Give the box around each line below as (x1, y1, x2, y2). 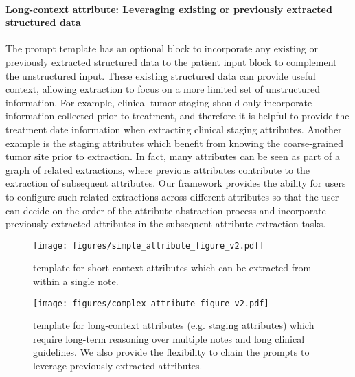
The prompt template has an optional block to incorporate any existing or (5, 41, 318, 56)
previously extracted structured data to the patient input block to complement (5, 54, 337, 69)
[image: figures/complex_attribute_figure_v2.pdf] (33, 298, 269, 308)
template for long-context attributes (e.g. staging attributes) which (33, 318, 314, 332)
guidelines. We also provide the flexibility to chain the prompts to (33, 345, 310, 359)
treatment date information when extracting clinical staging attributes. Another (5, 122, 342, 136)
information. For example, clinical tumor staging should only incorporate (5, 95, 312, 109)
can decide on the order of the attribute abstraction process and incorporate (5, 203, 326, 217)
